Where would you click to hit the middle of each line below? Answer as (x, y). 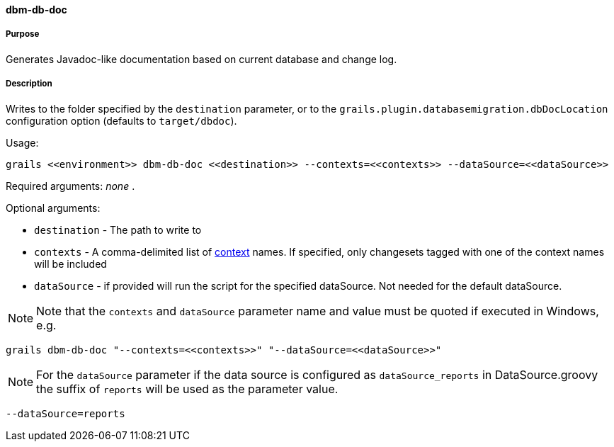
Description (29, 84)
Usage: (22, 142)
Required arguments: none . (70, 186)
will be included (70, 264)
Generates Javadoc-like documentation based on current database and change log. (201, 59)
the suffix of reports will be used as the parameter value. (187, 389)
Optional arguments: (53, 208)
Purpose (23, 34)
